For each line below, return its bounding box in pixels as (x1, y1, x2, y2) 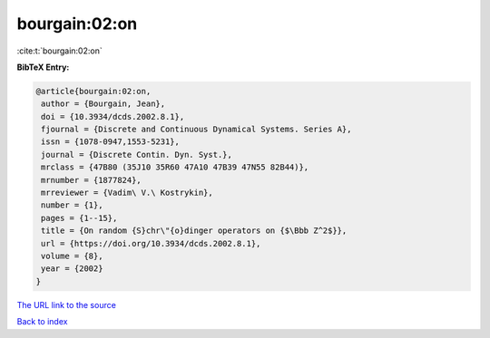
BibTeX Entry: (16, 62, 70, 72)
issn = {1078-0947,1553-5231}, (41, 137, 181, 147)
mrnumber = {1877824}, (41, 175, 142, 185)
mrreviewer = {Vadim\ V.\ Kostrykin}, (41, 188, 213, 198)
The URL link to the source (16, 299, 117, 310)
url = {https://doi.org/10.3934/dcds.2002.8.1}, (41, 238, 261, 248)
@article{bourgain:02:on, (35, 86, 152, 96)
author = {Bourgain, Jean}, (41, 99, 166, 109)
